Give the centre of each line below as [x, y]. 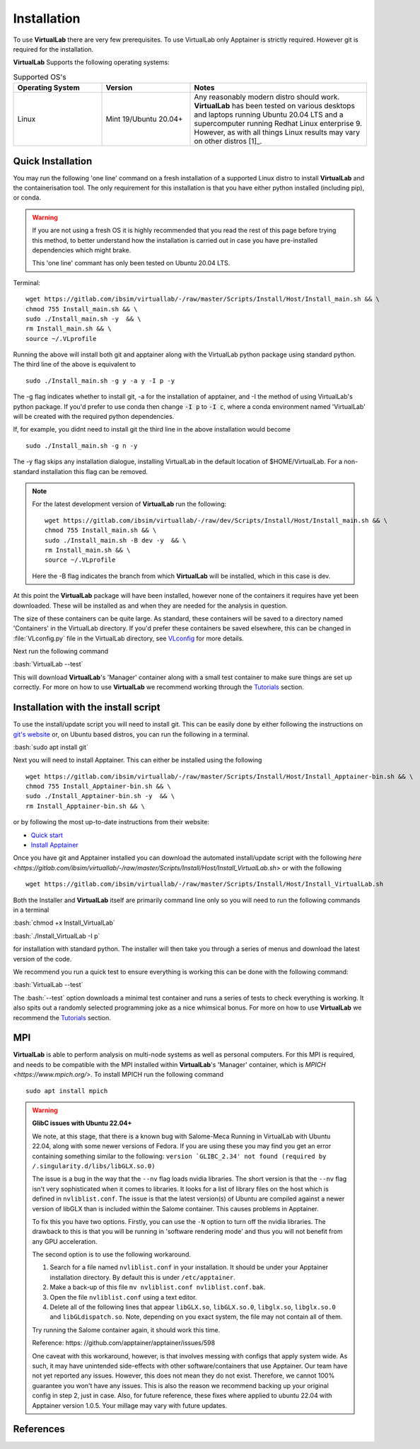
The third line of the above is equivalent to [75, 364]
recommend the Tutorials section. [62, 1017]
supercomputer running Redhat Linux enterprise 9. [278, 124]
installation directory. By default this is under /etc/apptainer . [143, 1277]
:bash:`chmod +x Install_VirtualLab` [64, 923]
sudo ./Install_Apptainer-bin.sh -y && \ [100, 796]
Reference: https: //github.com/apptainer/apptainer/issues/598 [124, 1343]
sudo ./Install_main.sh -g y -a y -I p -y [100, 381]
